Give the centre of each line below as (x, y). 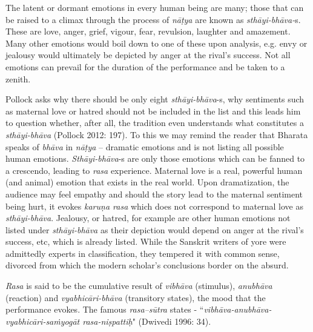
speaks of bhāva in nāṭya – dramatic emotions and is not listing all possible (145, 146)
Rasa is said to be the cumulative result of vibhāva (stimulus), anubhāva (139, 286)
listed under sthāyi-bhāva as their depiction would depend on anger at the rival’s (155, 229)
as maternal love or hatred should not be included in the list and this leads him (153, 111)
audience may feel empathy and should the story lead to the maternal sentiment (154, 194)
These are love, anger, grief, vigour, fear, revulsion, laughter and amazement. (148, 31)
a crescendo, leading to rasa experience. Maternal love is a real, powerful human (154, 170)
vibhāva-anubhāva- (238, 309)
